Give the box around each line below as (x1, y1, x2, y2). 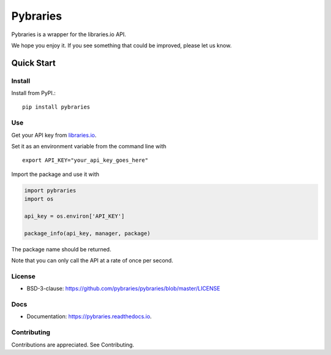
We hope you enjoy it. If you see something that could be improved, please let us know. (11, 42, 232, 49)
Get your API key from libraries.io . (11, 131, 97, 139)
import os (24, 196, 54, 202)
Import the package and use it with (11, 170, 99, 178)
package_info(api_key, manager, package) (24, 230, 151, 237)
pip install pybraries (22, 104, 91, 110)
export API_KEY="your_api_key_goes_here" (22, 157, 148, 164)
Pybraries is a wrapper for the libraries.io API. (11, 31, 126, 38)
